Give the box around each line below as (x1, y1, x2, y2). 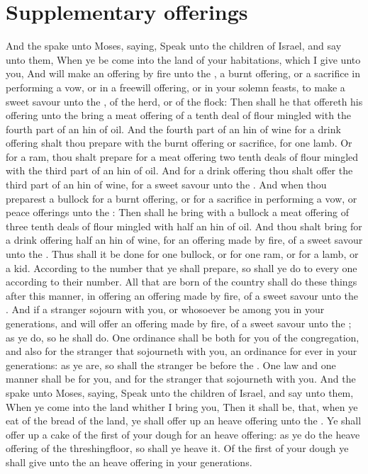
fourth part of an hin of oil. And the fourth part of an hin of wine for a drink (6, 121, 341, 136)
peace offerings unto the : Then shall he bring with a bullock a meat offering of (6, 205, 350, 220)
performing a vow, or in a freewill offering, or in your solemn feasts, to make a (6, 79, 345, 94)
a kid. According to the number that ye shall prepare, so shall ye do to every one (6, 260, 357, 275)
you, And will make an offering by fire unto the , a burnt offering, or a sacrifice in (6, 66, 361, 81)
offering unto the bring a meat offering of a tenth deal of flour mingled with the (6, 108, 352, 123)
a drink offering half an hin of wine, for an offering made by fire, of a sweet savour (6, 232, 363, 247)
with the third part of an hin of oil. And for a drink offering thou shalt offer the (6, 163, 353, 178)
